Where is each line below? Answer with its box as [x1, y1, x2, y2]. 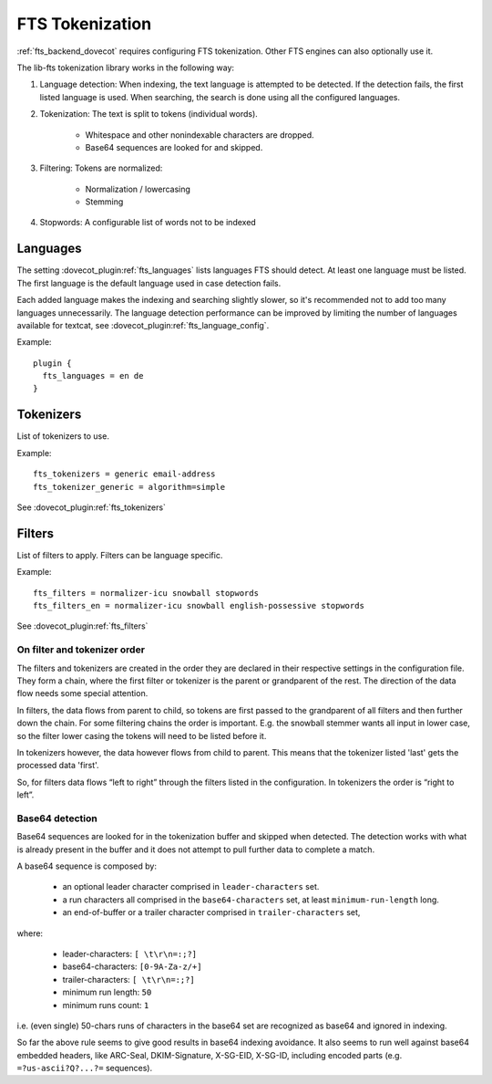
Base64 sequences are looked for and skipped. [85, 141, 263, 152]
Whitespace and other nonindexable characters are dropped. [85, 129, 314, 141]
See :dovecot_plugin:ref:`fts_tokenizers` [16, 502, 166, 513]
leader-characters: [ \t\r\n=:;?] [62, 948, 198, 959]
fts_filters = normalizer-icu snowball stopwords [33, 588, 260, 598]
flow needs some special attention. [16, 688, 149, 699]
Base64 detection [16, 812, 97, 825]
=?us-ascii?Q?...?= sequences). [16, 1063, 153, 1074]
